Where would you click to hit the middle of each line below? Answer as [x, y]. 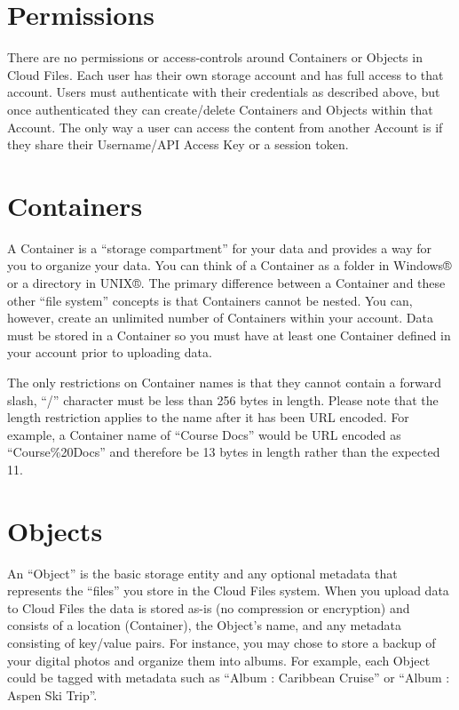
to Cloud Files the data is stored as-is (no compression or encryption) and [209, 607]
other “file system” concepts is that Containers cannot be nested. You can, [210, 300]
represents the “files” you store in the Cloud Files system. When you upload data [228, 590]
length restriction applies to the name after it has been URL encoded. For [208, 417]
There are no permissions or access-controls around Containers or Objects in [215, 57]
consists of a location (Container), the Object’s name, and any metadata [205, 625]
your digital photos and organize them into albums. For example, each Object [219, 660]
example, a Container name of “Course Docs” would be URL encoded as [204, 434]
